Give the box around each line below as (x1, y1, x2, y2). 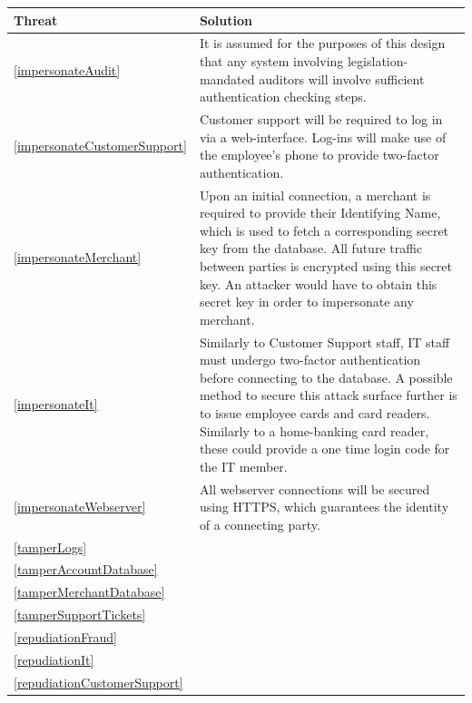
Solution (199, 10, 253, 29)
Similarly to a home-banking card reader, (199, 421, 429, 440)
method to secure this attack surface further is (199, 386, 457, 405)
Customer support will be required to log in (199, 109, 443, 128)
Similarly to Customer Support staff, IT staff (199, 332, 450, 351)
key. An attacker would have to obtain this (199, 274, 438, 293)
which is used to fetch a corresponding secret (199, 220, 449, 239)
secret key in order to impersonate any (199, 292, 414, 311)
